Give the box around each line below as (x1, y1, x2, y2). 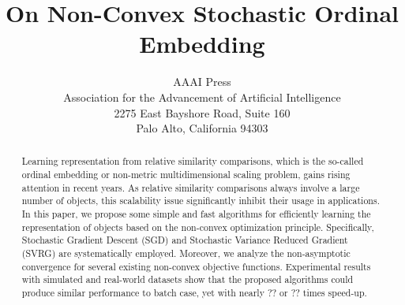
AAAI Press (173, 73, 231, 90)
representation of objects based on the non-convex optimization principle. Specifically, (21, 220, 374, 233)
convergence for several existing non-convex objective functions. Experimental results (21, 259, 371, 273)
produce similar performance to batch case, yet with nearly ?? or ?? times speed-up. (21, 286, 367, 299)
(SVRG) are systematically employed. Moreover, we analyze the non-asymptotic (21, 247, 351, 260)
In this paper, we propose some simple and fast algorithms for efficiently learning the (21, 207, 371, 221)
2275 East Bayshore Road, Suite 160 (114, 104, 291, 121)
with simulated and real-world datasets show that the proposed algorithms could (21, 273, 354, 286)
